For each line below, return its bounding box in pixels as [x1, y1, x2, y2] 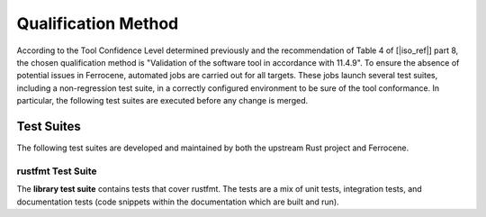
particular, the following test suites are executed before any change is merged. [16, 95, 309, 106]
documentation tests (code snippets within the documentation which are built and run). [16, 196, 339, 207]
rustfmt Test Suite [16, 165, 98, 177]
